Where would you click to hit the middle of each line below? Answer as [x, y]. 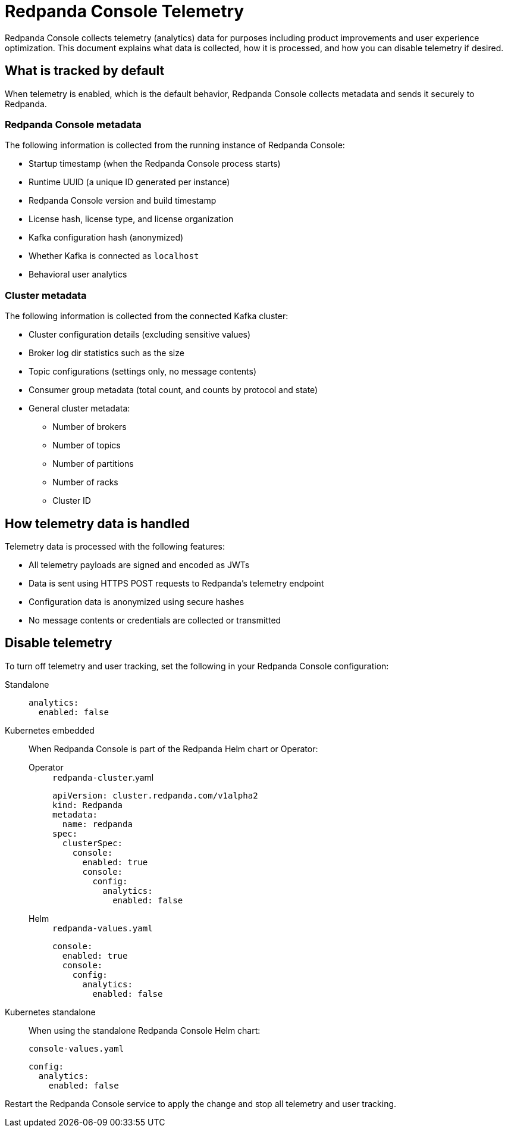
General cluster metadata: [79, 408]
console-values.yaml [76, 1048]
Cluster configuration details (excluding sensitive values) [140, 335]
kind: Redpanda [88, 805]
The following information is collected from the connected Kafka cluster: [147, 316]
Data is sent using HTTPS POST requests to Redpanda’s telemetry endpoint [176, 583]
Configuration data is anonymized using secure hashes [137, 601]
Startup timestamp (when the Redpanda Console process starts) [155, 164]
